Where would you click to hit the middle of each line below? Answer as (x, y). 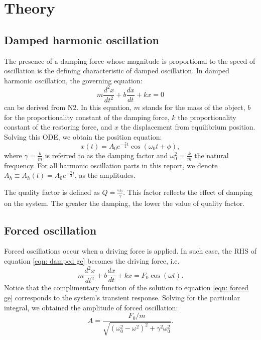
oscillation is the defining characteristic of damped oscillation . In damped (117, 71)
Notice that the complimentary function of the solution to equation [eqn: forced (126, 288)
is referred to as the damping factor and (106, 155)
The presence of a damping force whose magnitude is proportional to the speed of (130, 61)
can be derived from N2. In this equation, (68, 107)
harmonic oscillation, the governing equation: (73, 80)
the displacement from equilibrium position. (188, 127)
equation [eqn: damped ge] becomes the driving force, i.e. (92, 260)
